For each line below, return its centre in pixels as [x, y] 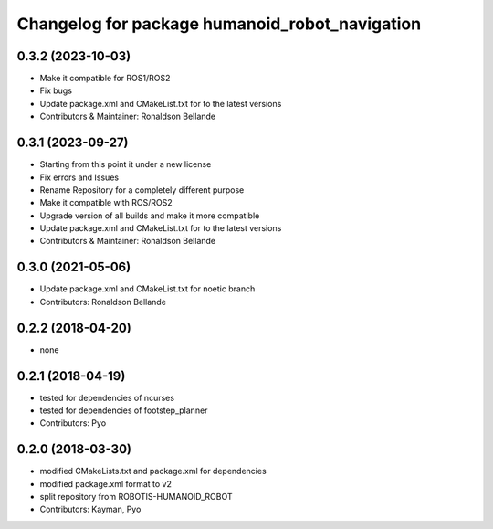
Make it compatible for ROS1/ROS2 [105, 79]
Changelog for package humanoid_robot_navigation [219, 24]
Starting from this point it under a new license [126, 164]
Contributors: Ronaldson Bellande [103, 302]
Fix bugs [56, 90]
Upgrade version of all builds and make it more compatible [150, 216]
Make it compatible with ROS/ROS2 [106, 203]
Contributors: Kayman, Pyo [90, 509]
